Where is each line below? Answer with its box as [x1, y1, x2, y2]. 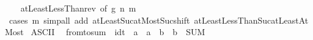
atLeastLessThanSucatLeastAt [194, 13, 309, 26]
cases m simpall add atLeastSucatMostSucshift [9, 13, 190, 26]
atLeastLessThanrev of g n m [20, 2, 136, 14]
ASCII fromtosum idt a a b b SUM [31, 25, 205, 38]
